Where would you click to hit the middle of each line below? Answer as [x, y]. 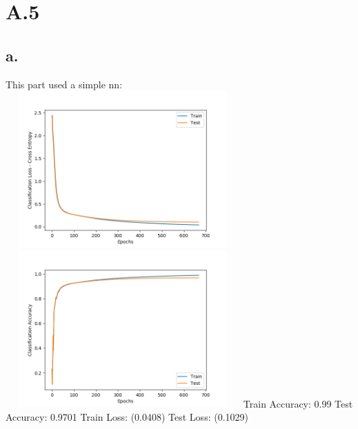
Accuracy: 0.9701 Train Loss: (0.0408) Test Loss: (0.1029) [127, 416]
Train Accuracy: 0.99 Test [298, 403]
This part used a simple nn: [64, 84]
